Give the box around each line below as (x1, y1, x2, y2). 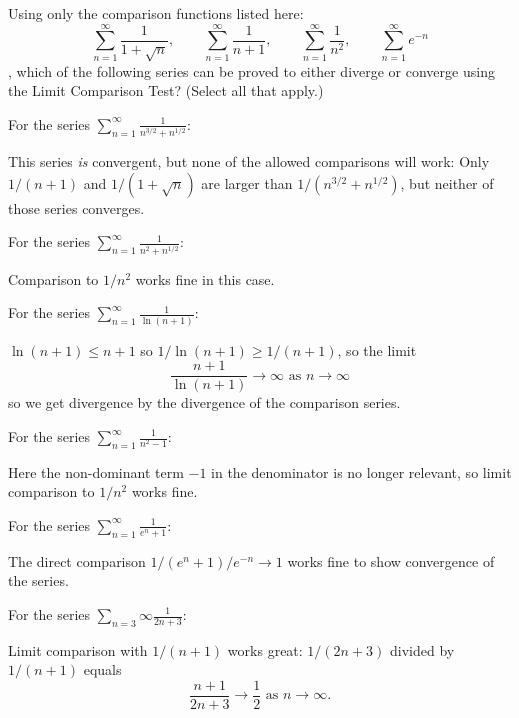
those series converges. (8, 197, 145, 218)
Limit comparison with (8, 639, 148, 660)
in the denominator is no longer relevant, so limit (211, 461, 512, 482)
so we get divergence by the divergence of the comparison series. (8, 392, 401, 413)
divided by (390, 639, 455, 660)
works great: (227, 639, 303, 660)
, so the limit (337, 339, 417, 360)
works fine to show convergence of (287, 550, 495, 571)
